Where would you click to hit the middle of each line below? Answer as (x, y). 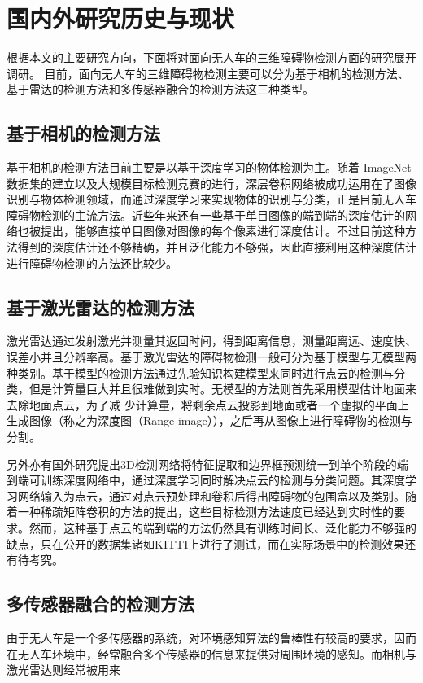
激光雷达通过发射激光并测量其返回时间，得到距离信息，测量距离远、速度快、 (211, 341)
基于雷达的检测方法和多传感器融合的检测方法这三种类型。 (160, 89)
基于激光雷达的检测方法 (100, 306)
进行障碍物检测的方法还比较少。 (92, 263)
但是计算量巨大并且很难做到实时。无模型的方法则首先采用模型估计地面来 (222, 389)
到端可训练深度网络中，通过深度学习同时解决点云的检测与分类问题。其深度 (206, 480)
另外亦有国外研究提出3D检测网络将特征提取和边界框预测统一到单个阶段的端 (207, 464)
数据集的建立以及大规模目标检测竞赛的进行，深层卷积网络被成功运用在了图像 (211, 183)
